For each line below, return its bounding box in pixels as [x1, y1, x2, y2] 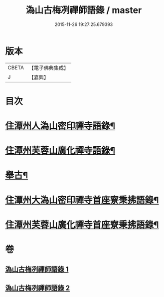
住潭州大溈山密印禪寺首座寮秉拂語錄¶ [5, 194, 159, 206]
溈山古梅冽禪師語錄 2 [5, 284, 70, 292]
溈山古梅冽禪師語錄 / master [25, 4, 142, 16]
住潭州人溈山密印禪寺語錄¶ [5, 120, 116, 132]
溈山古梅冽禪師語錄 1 [5, 265, 69, 274]
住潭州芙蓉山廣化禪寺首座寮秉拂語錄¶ [5, 219, 159, 230]
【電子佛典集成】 [28, 64, 69, 71]
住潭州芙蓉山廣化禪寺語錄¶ [5, 145, 116, 156]
